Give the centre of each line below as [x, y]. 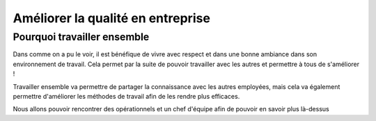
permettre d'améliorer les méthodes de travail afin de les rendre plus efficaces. [126, 96]
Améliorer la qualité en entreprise [111, 18]
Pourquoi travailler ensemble [81, 37]
